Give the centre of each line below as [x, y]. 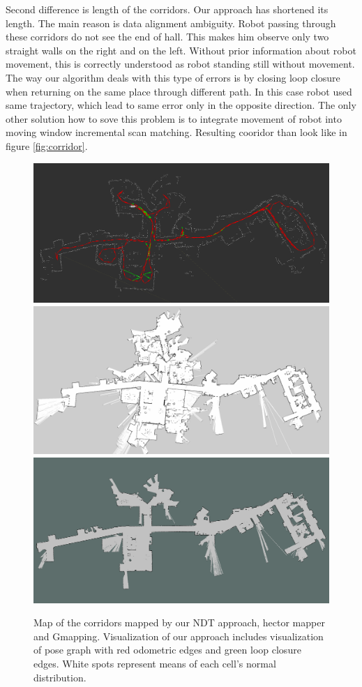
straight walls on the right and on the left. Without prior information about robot [181, 50]
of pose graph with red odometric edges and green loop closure [167, 650]
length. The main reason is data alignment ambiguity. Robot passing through [171, 23]
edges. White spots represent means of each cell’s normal [155, 663]
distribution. [60, 677]
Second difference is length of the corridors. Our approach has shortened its [167, 9]
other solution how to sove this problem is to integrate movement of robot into [174, 118]
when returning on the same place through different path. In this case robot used [179, 91]
